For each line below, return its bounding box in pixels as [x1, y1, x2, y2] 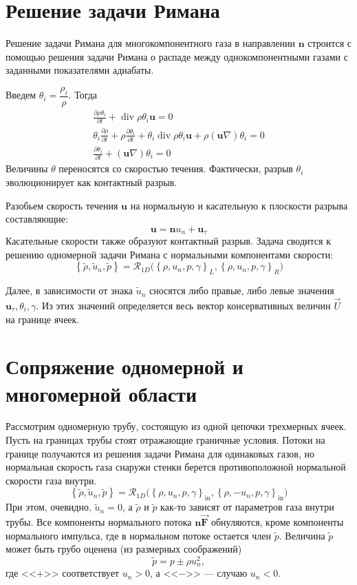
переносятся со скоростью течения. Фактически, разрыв [58, 161, 293, 176]
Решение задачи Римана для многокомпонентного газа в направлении [6, 36, 295, 50]
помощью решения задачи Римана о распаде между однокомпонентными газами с [6, 49, 348, 63]
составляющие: [6, 212, 68, 226]
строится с [307, 36, 352, 50]
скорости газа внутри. [6, 473, 97, 487]
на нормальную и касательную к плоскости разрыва [130, 198, 348, 212]
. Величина [279, 528, 325, 542]
